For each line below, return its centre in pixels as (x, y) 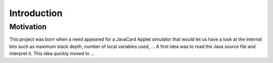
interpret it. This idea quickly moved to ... (52, 53)
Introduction (36, 13)
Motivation (28, 27)
